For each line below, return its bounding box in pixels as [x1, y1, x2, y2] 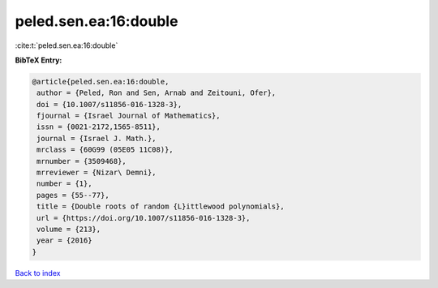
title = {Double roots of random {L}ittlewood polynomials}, [36, 202, 285, 211]
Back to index [15, 268, 61, 277]
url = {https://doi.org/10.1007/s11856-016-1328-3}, [36, 213, 251, 222]
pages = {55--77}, [36, 191, 109, 200]
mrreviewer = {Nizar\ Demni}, [36, 168, 157, 178]
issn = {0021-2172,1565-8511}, [36, 123, 161, 131]
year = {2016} [36, 236, 92, 245]
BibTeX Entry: [15, 55, 62, 65]
